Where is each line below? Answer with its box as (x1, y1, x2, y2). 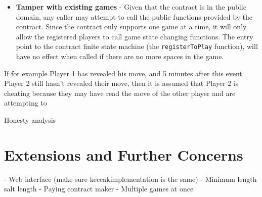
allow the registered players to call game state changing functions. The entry (16, 31, 253, 41)
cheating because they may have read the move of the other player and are (4, 87, 236, 98)
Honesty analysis (4, 115, 56, 125)
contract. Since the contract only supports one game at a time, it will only (16, 21, 247, 32)
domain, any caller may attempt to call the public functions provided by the (16, 11, 253, 22)
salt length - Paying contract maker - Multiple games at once (4, 183, 194, 194)
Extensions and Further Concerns (4, 144, 243, 165)
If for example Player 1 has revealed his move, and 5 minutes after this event (4, 68, 242, 78)
